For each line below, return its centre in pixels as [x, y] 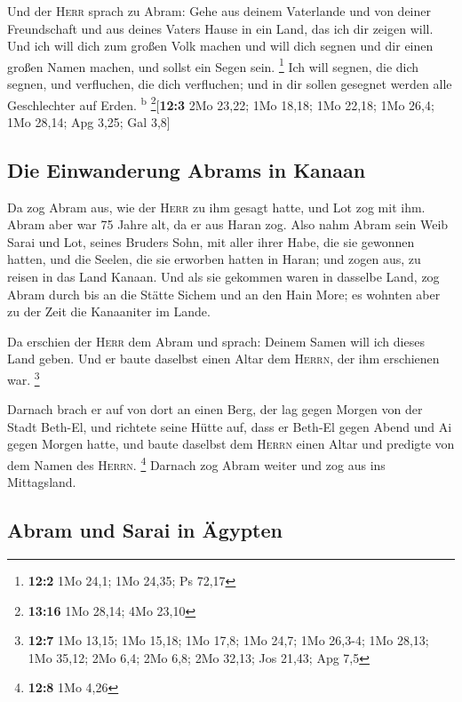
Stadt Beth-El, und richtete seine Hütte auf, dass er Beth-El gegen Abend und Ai [230, 426]
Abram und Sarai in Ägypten [145, 530]
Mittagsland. [42, 482]
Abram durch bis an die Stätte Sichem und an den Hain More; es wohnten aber [224, 294]
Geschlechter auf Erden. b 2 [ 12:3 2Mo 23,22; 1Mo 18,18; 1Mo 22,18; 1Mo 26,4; [221, 103]
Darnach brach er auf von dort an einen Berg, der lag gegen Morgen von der [215, 409]
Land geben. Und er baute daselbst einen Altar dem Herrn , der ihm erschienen [223, 359]
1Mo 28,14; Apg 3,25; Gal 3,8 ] [89, 121]
